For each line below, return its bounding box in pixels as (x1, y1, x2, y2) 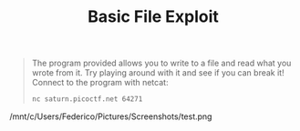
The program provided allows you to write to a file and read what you (31, 57, 292, 69)
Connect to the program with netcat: (31, 77, 169, 88)
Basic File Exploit (88, 6, 219, 27)
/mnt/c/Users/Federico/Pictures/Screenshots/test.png (9, 111, 212, 122)
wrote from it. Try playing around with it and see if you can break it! (31, 67, 284, 78)
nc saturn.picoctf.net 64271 (31, 95, 143, 104)
